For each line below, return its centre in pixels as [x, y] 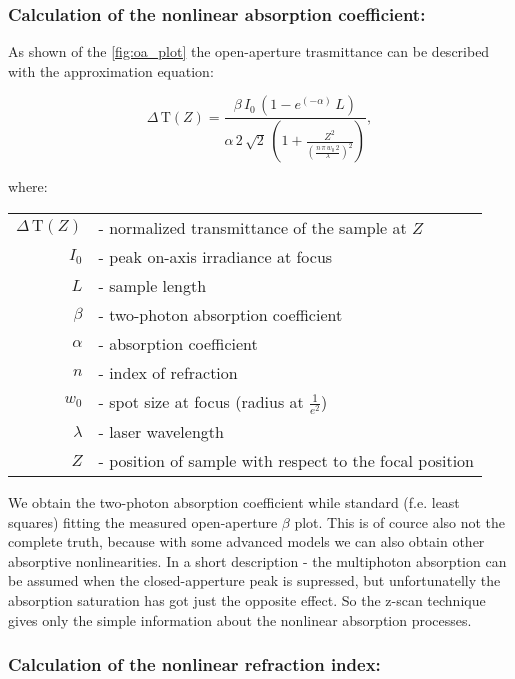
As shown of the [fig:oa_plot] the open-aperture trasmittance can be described [249, 51]
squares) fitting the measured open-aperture [143, 521]
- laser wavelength [161, 432]
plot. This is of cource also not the [400, 521]
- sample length [152, 285]
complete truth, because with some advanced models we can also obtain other [246, 541]
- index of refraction [168, 372]
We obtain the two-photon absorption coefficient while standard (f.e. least [234, 502]
